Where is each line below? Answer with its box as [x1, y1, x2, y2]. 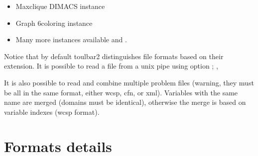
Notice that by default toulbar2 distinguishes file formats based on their [4, 51, 224, 61]
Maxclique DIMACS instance [15, 1, 105, 11]
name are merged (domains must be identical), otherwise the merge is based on [4, 97, 246, 107]
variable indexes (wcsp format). [4, 106, 100, 117]
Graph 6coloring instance [15, 17, 93, 28]
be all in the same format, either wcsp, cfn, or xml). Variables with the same [4, 87, 238, 97]
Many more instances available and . [15, 34, 127, 45]
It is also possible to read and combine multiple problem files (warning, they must [4, 77, 254, 87]
